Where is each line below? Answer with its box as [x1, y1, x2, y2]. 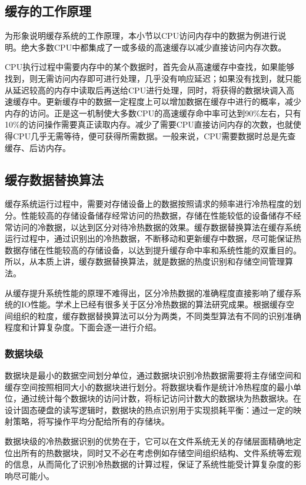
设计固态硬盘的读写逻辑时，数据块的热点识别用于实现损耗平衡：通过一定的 [5, 403, 293, 416]
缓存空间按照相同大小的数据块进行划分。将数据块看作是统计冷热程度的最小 [5, 380, 293, 393]
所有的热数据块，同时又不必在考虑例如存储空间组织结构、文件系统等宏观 [21, 446, 301, 459]
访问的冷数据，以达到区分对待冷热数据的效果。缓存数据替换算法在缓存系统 [12, 220, 301, 233]
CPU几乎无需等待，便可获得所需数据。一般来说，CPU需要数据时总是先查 [12, 129, 296, 142]
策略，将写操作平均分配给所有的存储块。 [12, 415, 169, 427]
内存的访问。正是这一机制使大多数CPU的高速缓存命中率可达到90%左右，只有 [5, 106, 301, 119]
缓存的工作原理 [5, 2, 91, 20]
